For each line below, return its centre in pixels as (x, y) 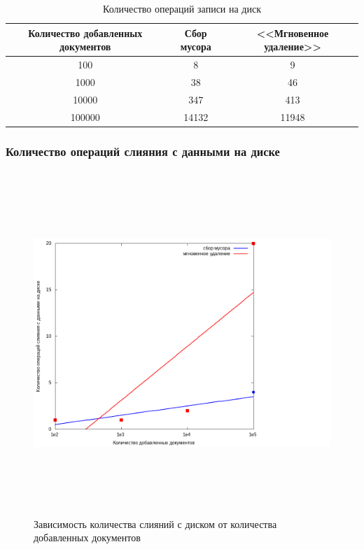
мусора (196, 47)
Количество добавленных (85, 33)
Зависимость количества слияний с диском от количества (155, 523)
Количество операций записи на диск (182, 8)
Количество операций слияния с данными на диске (143, 151)
